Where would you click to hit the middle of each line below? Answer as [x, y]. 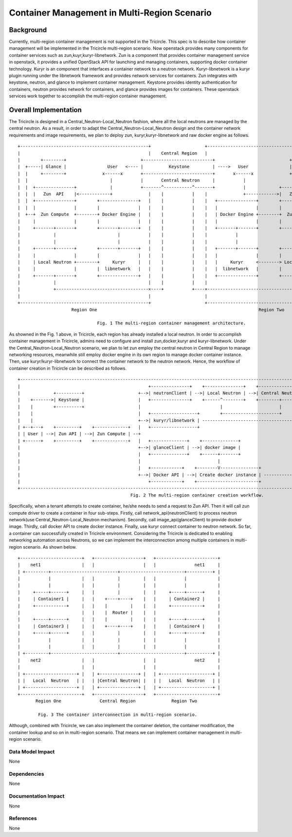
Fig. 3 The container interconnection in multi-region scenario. [118, 714]
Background [28, 30]
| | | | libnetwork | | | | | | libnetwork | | [150, 269]
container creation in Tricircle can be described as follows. [68, 368]
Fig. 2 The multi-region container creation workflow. [197, 495]
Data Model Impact [32, 751]
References [23, 819]
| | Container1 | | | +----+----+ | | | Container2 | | [119, 599]
